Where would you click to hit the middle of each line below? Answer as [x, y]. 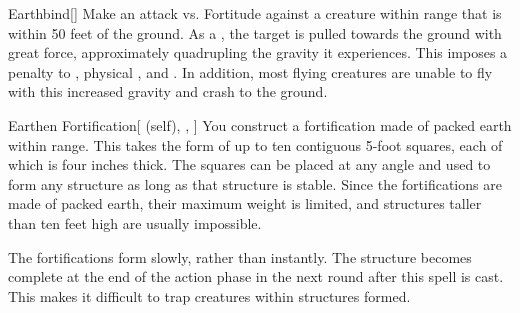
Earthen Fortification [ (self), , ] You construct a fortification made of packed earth [260, 124]
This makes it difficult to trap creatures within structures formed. [209, 295]
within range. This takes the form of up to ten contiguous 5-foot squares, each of [255, 144]
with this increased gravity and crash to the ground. [168, 91]
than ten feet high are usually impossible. [135, 222]
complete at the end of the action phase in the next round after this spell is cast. [256, 276]
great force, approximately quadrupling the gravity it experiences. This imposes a [258, 52]
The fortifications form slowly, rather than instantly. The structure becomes [240, 256]
